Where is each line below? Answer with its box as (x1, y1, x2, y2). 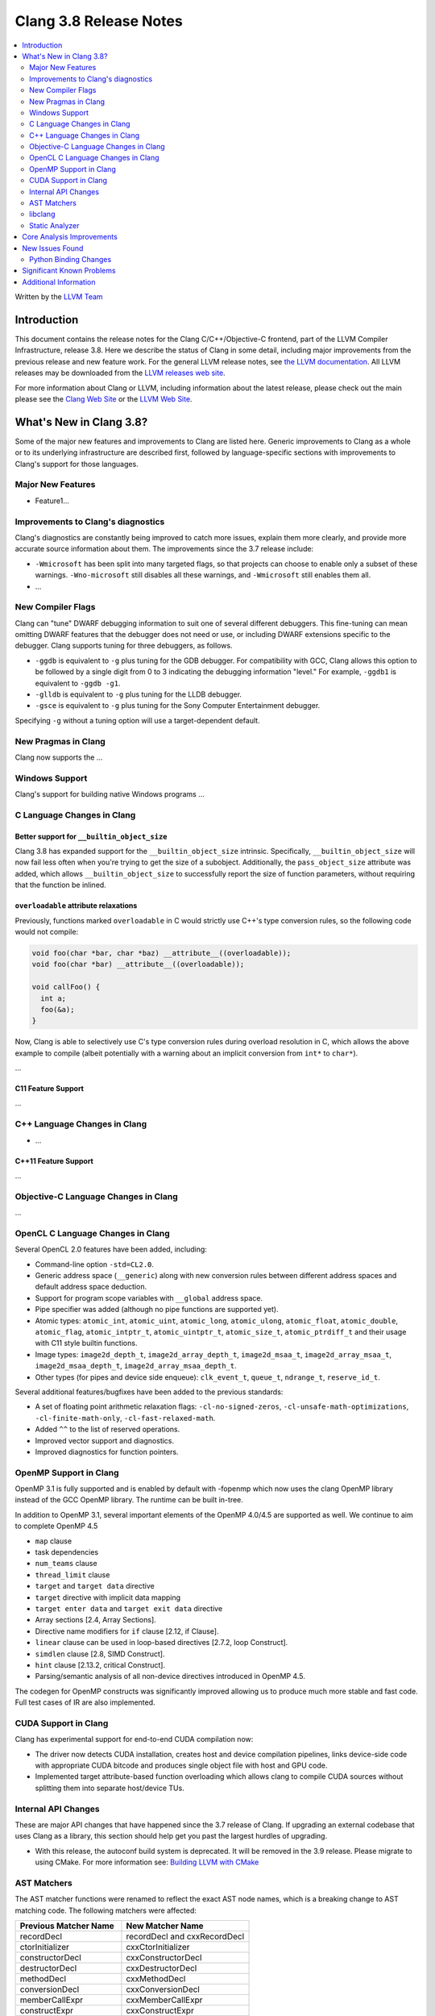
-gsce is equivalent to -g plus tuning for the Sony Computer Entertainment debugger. (35, 701, 321, 710)
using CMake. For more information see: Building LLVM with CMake (35, 1857, 259, 1867)
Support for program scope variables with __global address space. (35, 1293, 263, 1302)
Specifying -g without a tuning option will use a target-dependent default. (14, 715, 261, 725)
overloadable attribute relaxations (14, 901, 138, 910)
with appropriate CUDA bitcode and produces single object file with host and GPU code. (35, 1760, 328, 1770)
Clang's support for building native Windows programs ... (14, 789, 205, 799)
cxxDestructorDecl (126, 1963, 197, 1974)
